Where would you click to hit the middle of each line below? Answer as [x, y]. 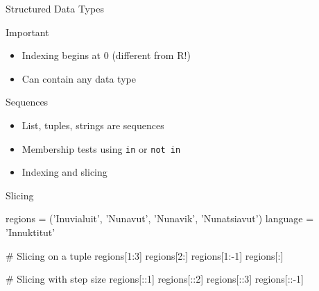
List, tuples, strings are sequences [93, 125]
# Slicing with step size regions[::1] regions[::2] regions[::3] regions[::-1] [155, 279]
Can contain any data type [79, 78]
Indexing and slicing [64, 172]
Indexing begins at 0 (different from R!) [106, 55]
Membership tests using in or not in [101, 148]
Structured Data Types [55, 8]
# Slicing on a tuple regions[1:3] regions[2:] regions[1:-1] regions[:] [145, 255]
